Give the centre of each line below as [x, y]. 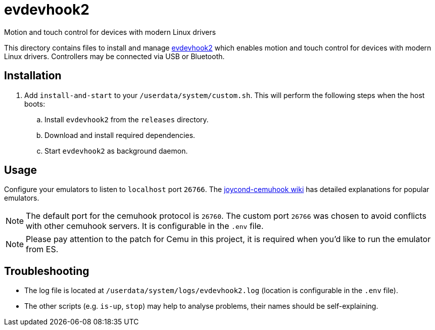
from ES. [42, 249]
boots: [35, 104]
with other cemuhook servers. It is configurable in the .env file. [145, 226]
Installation [33, 76]
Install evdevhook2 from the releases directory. [127, 119]
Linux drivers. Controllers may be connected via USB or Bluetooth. [114, 56]
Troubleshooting [47, 271]
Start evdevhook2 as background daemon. [116, 151]
